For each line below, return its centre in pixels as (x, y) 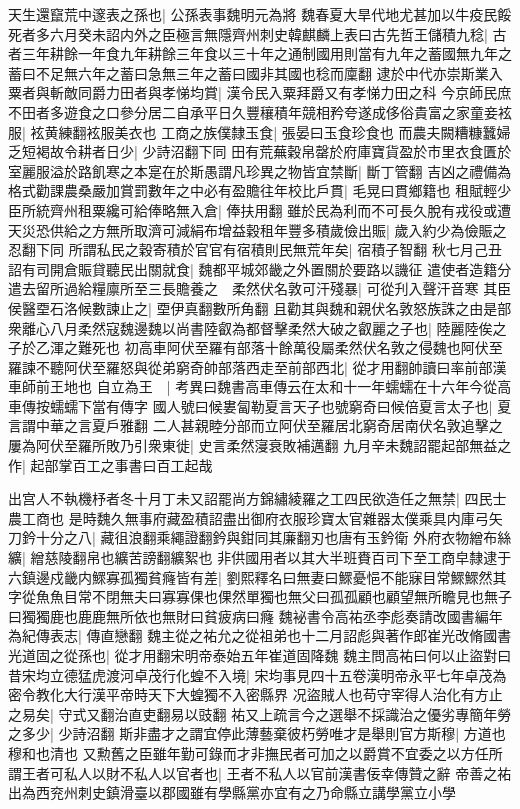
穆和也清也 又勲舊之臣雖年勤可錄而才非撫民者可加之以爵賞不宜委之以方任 (248, 752)
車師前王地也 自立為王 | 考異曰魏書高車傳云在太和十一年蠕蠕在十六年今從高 (260, 386)
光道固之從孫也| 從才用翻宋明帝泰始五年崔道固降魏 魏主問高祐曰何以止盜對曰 (260, 655)
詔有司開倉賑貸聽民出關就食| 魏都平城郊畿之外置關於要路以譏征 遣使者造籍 (253, 268)
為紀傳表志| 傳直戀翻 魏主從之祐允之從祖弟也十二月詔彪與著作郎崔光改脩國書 (260, 635)
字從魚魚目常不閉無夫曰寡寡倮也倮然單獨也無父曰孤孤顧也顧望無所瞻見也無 (253, 596)
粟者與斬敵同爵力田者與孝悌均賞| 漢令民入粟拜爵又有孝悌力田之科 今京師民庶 (260, 92)
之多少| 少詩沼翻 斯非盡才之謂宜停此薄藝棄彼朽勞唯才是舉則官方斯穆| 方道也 (257, 733)
